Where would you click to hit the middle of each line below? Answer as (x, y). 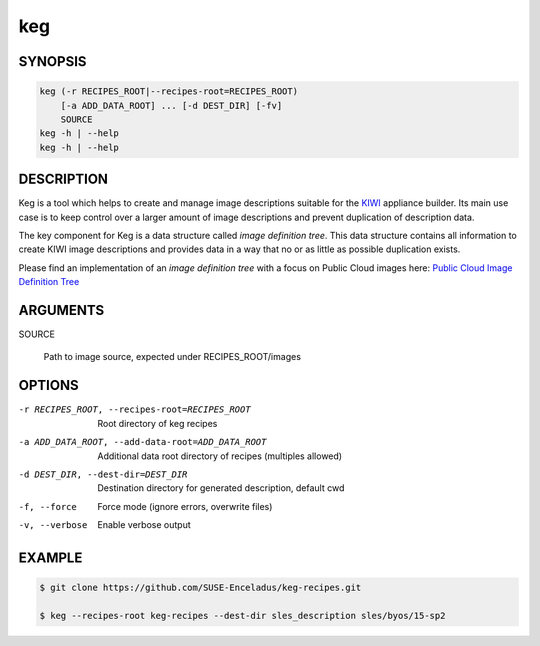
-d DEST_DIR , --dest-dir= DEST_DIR (103, 474)
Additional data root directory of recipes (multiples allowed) (220, 456)
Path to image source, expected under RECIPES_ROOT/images (172, 357)
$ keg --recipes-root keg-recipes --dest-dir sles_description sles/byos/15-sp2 (242, 615)
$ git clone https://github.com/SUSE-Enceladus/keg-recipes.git (200, 588)
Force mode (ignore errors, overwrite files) (185, 506)
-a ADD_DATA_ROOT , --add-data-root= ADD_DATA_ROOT (142, 442)
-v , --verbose (53, 525)
